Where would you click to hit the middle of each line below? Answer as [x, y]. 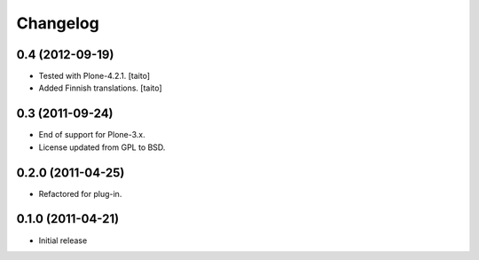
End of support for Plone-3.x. [92, 135]
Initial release [63, 240]
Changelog [58, 23]
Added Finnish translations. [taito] [101, 88]
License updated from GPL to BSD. [102, 147]
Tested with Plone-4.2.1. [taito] [94, 76]
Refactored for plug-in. [80, 193]
